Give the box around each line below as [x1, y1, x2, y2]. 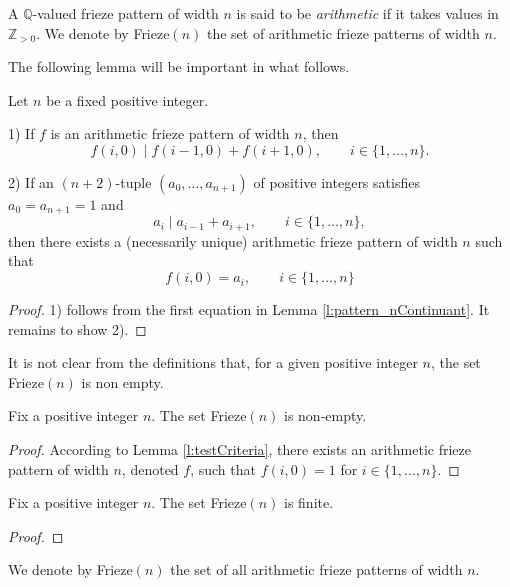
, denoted [121, 458, 179, 479]
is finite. [283, 492, 334, 513]
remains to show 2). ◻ [8, 318, 147, 339]
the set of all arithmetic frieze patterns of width [170, 559, 463, 580]
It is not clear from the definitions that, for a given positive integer [8, 352, 418, 373]
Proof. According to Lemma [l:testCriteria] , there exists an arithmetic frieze [8, 439, 471, 460]
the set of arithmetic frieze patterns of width [206, 22, 480, 43]
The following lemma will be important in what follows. [8, 56, 350, 77]
